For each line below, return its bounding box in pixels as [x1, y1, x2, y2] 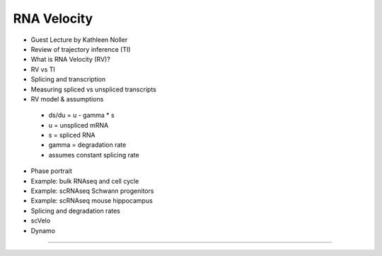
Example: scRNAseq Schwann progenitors [30, 187, 154, 195]
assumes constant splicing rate [48, 150, 139, 159]
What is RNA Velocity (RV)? [30, 55, 111, 64]
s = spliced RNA [48, 131, 95, 140]
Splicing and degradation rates [30, 206, 120, 215]
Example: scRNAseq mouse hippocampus [30, 196, 154, 205]
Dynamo [30, 226, 56, 235]
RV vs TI [30, 65, 56, 74]
